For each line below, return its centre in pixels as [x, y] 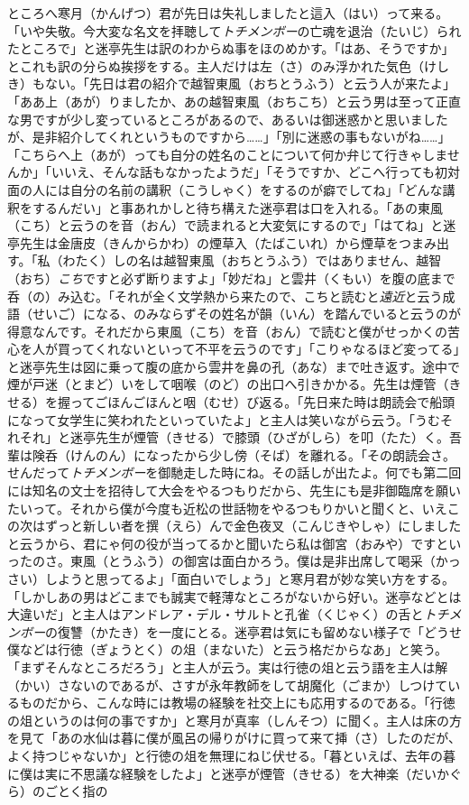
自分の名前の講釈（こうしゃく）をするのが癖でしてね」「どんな [256, 189]
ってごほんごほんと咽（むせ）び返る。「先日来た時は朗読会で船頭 [262, 402]
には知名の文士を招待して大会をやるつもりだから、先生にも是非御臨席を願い [234, 490]
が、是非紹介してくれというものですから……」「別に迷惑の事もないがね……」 [229, 137]
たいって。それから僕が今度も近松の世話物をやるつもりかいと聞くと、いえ [227, 508]
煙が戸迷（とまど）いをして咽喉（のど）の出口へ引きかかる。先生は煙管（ [228, 384]
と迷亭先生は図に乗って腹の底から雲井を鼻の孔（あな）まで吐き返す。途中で [234, 366]
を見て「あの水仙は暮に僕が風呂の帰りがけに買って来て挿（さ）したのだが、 [234, 738]
